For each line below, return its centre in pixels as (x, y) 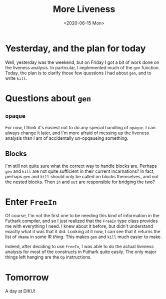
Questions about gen (48, 98)
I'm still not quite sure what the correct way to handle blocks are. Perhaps (81, 166)
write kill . (16, 78)
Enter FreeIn (31, 202)
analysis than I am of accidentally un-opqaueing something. (67, 138)
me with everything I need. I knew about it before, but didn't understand (79, 226)
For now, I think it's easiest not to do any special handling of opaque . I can (80, 127)
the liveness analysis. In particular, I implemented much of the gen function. (82, 67)
